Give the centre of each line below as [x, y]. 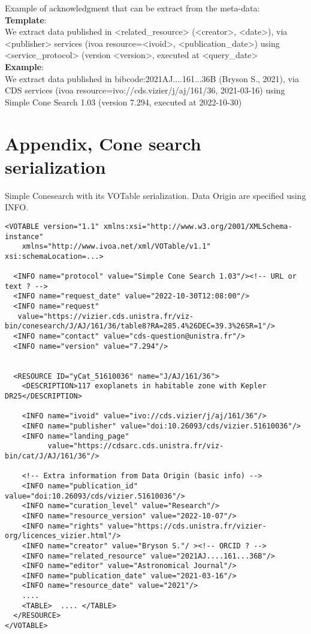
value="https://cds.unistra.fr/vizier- [187, 526]
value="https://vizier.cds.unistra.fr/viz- [105, 316]
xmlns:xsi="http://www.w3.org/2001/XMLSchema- [198, 226]
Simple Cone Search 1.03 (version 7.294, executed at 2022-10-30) [123, 102]
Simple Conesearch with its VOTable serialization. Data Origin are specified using [155, 195]
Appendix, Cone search [103, 143]
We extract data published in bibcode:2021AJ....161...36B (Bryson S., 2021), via [152, 78]
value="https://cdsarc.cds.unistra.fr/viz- [136, 446]
